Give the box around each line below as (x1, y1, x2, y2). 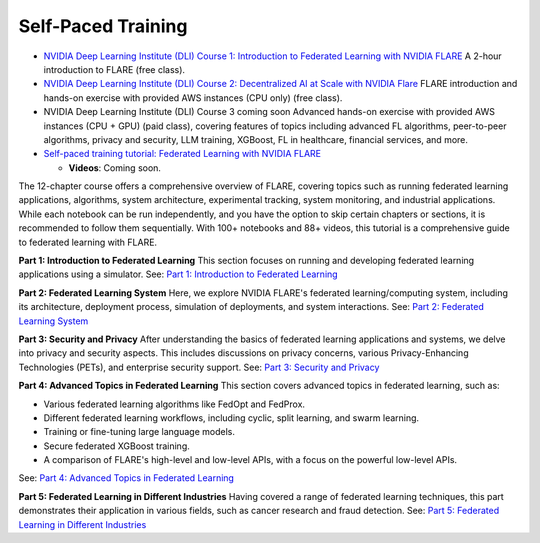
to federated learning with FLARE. (18, 236, 158, 248)
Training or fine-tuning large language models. (43, 426, 235, 438)
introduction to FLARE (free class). (43, 63, 185, 75)
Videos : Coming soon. (68, 161, 162, 174)
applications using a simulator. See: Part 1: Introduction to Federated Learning (18, 268, 339, 280)
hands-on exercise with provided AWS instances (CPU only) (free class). (43, 91, 343, 104)
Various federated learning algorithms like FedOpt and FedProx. (43, 398, 305, 410)
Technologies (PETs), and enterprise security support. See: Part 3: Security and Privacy (18, 361, 380, 373)
